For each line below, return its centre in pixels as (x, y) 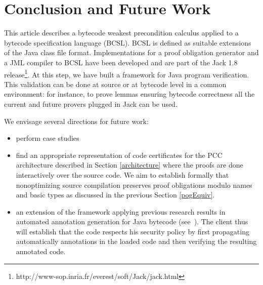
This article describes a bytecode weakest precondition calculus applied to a (121, 33)
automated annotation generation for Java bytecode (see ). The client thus (132, 221)
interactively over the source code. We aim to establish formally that (122, 174)
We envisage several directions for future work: (76, 121)
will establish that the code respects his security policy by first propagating (133, 231)
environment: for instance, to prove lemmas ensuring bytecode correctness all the (129, 94)
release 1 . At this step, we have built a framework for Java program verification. (127, 73)
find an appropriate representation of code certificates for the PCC (119, 155)
